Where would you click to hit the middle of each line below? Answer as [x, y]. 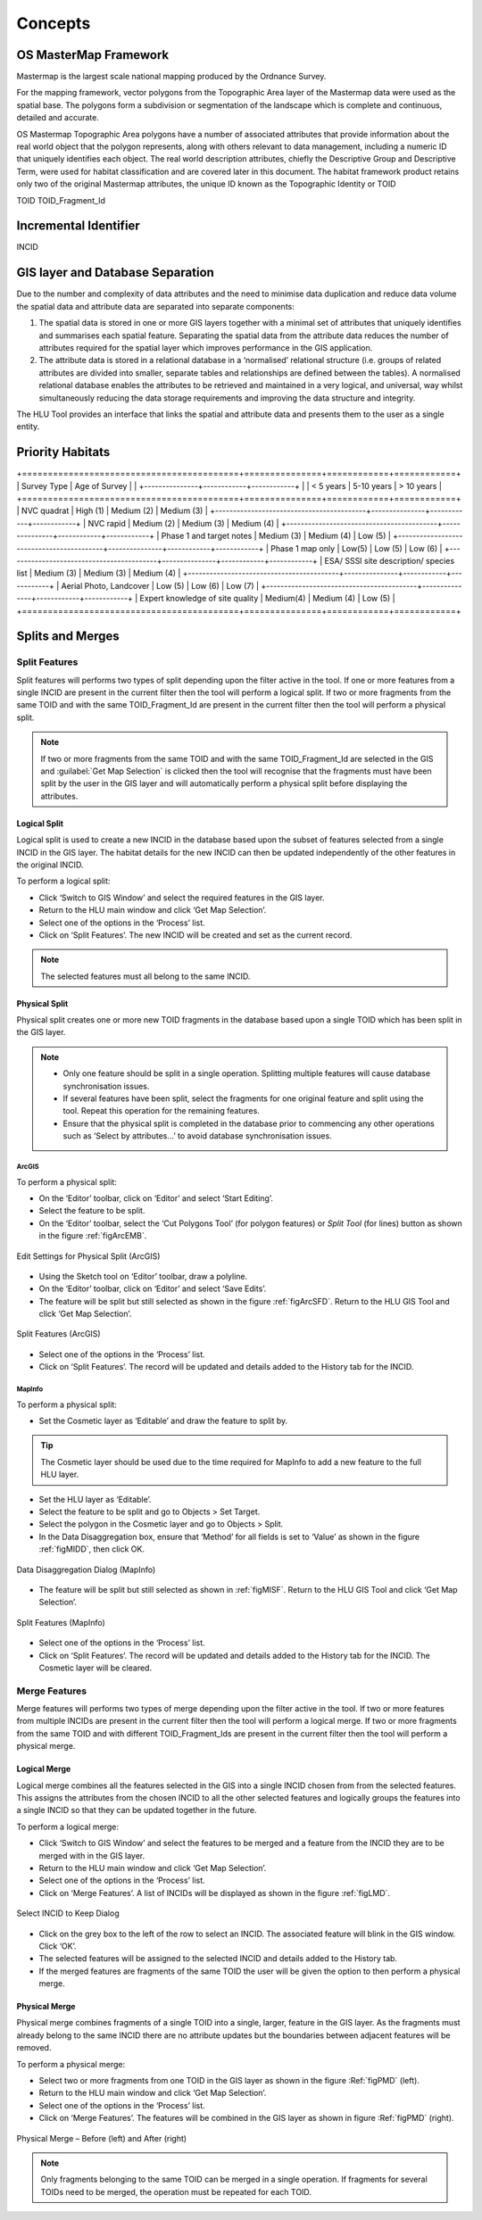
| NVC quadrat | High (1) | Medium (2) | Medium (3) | [112, 511]
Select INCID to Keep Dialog [68, 1913]
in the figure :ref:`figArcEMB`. [93, 1236]
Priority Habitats [63, 452]
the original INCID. [50, 865]
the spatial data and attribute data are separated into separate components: [155, 306]
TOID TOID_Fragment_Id [61, 200]
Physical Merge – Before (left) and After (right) [102, 2138]
